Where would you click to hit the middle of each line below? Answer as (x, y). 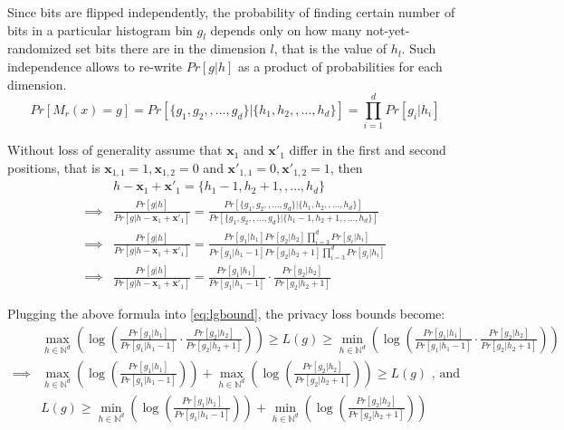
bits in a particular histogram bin (100, 29)
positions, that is (54, 167)
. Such (419, 48)
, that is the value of (330, 48)
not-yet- (388, 29)
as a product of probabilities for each (340, 66)
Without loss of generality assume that (115, 150)
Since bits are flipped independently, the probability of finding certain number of (231, 12)
